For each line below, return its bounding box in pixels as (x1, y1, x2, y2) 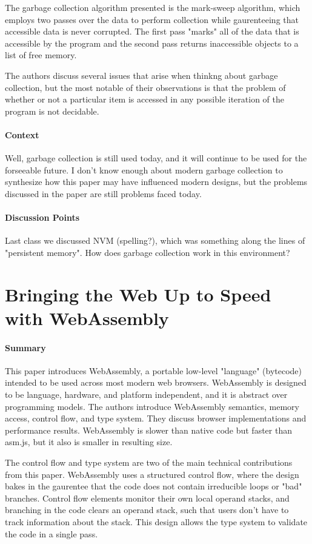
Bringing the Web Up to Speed (5, 281, 271, 306)
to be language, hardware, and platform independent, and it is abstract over (5, 388, 288, 401)
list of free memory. (5, 49, 77, 61)
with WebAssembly (5, 305, 169, 330)
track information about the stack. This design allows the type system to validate (5, 515, 308, 528)
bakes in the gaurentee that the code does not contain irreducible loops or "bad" (5, 480, 302, 492)
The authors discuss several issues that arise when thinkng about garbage (5, 69, 278, 81)
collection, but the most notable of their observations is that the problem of (5, 81, 286, 93)
